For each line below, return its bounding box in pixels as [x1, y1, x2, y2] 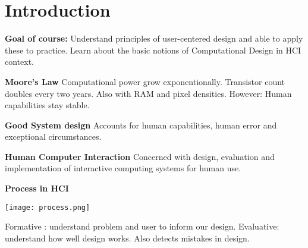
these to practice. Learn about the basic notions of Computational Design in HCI [5, 43, 301, 56]
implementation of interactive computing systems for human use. [5, 162, 241, 174]
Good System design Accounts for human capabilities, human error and [5, 118, 277, 131]
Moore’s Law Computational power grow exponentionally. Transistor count [5, 75, 285, 87]
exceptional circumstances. [5, 130, 102, 143]
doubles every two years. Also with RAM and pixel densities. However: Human [5, 87, 292, 99]
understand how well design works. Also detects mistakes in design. [5, 231, 250, 244]
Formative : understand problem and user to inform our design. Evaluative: [5, 220, 279, 233]
